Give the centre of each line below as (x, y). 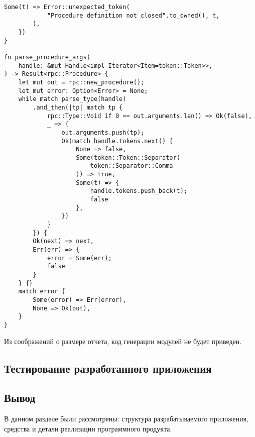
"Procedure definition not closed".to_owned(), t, (133, 15)
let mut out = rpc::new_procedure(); (81, 82)
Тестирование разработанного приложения (108, 368)
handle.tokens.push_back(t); (139, 191)
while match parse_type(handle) (72, 99)
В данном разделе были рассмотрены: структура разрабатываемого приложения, (126, 419)
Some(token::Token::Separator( (128, 157)
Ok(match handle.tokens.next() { (117, 141)
